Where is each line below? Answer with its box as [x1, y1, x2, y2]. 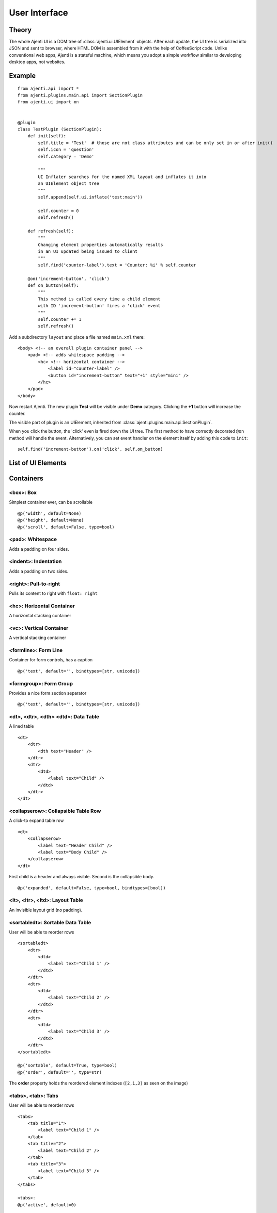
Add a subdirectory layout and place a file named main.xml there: [9, 334, 145, 340]
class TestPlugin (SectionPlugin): [17, 126, 102, 132]
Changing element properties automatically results [38, 242, 163, 247]
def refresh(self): [27, 228, 74, 234]
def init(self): [27, 133, 66, 139]
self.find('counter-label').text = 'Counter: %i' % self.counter [38, 262, 197, 268]
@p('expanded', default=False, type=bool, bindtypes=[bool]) [17, 885, 166, 890]
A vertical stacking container [9, 635, 66, 640]
